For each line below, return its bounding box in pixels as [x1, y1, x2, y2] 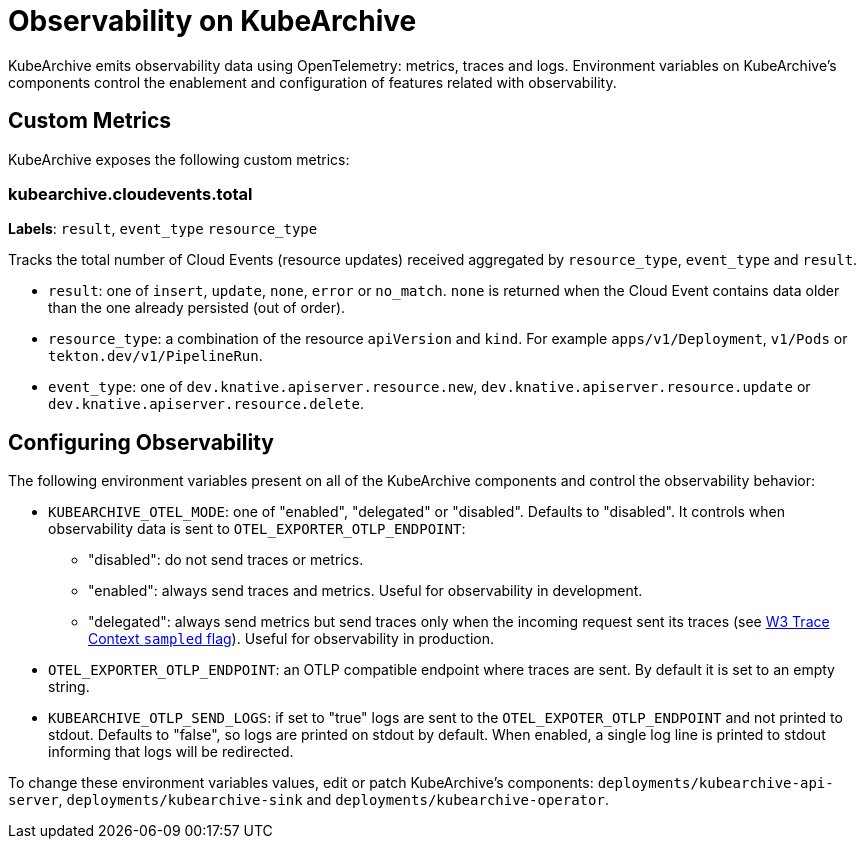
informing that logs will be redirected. [48, 743, 294, 761]
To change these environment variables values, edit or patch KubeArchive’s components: [8, 774, 594, 792]
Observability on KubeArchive [8, 4, 417, 38]
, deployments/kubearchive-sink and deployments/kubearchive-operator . [58, 791, 609, 809]
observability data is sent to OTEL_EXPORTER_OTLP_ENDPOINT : [48, 520, 466, 538]
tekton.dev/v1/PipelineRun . [48, 347, 263, 365]
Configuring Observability [8, 429, 274, 455]
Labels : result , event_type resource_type [8, 220, 318, 238]
